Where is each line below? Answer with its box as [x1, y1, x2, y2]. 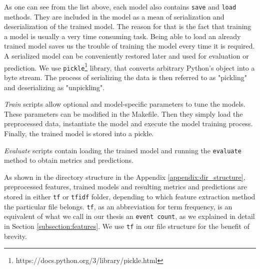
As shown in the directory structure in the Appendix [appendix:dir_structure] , [4, 171, 245, 182]
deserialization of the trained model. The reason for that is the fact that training [4, 21, 251, 32]
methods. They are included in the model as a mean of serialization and [4, 11, 224, 22]
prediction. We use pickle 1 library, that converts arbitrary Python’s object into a [4, 61, 255, 73]
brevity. [4, 230, 27, 241]
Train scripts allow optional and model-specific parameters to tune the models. [4, 99, 245, 109]
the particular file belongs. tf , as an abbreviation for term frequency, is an [4, 201, 232, 211]
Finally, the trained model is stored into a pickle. [4, 128, 154, 138]
